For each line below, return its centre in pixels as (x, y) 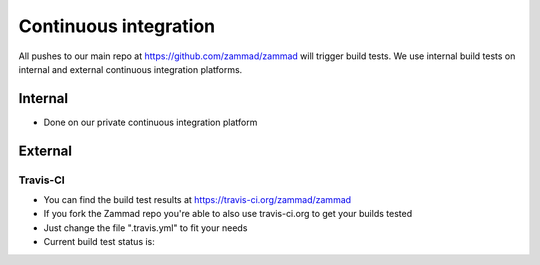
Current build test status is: (99, 242)
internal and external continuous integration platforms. (130, 69)
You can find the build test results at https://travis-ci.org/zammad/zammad (197, 199)
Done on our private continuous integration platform (150, 122)
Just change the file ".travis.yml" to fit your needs (145, 227)
